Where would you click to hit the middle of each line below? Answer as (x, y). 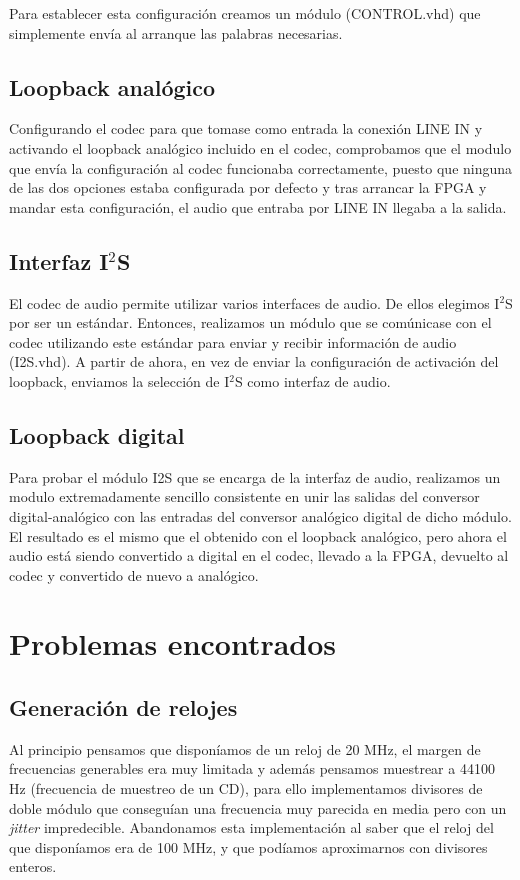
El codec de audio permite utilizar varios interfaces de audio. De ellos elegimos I (254, 302)
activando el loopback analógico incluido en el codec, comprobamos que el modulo (260, 147)
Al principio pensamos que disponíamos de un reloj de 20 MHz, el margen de (245, 748)
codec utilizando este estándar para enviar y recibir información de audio (233, 341)
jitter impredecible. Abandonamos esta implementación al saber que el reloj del (251, 827)
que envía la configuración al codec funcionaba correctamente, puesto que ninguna (261, 167)
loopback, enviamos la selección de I (119, 380)
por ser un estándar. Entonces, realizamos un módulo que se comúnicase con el (250, 322)
